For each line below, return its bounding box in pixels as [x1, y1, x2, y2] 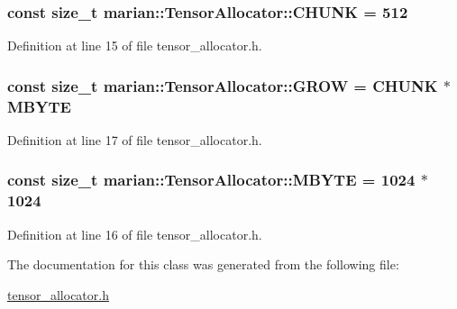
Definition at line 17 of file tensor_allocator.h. [7, 130, 262, 149]
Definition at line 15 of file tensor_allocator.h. [7, 36, 262, 55]
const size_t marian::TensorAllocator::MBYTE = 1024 [7, 168, 416, 191]
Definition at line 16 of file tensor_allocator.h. [7, 224, 262, 243]
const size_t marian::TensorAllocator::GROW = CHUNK [7, 74, 438, 96]
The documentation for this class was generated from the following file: [7, 255, 399, 274]
